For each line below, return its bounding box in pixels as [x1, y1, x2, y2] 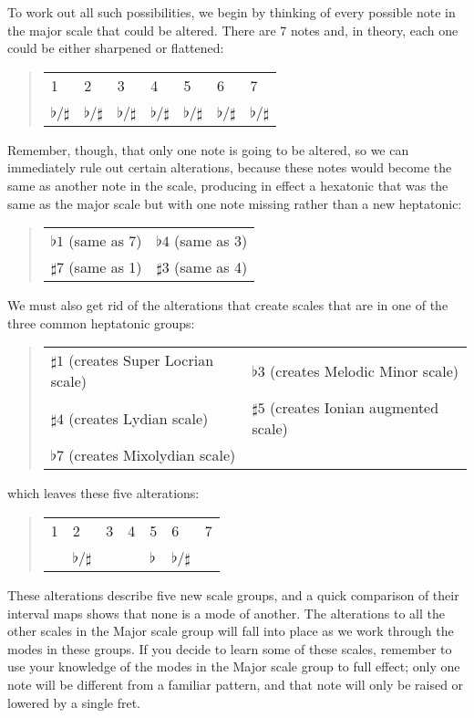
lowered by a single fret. [7, 692, 140, 712]
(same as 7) [68, 230, 142, 252]
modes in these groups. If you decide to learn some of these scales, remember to [7, 639, 452, 658]
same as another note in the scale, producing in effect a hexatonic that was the [7, 175, 448, 194]
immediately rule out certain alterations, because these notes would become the [7, 158, 452, 177]
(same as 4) [174, 256, 248, 278]
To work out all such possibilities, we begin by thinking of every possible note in [7, 3, 456, 21]
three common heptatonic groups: [7, 313, 195, 332]
